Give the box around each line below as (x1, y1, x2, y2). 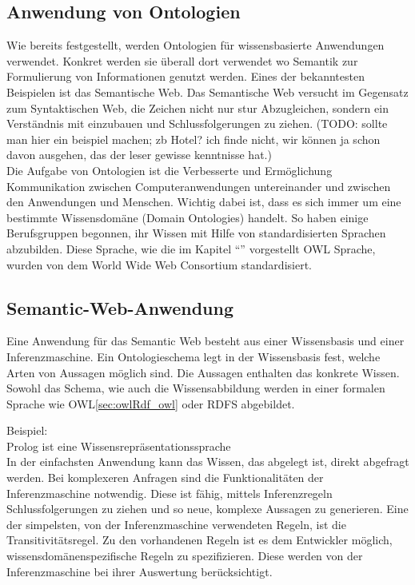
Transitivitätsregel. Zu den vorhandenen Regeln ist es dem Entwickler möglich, (6, 531, 393, 548)
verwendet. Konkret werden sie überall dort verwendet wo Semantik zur (6, 52, 358, 69)
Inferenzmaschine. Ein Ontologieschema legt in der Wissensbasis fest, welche (6, 348, 381, 364)
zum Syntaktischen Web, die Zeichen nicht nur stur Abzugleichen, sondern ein (6, 99, 389, 116)
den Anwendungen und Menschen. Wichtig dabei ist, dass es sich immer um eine (6, 193, 401, 210)
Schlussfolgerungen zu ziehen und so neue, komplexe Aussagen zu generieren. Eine (6, 500, 409, 517)
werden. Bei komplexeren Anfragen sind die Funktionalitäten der (6, 469, 324, 486)
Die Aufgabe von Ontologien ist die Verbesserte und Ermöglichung (6, 161, 333, 178)
